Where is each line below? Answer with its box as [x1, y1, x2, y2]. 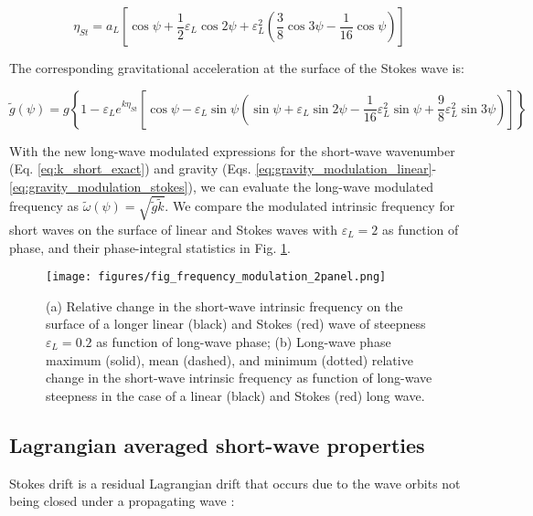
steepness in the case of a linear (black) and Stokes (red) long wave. [46, 385, 425, 405]
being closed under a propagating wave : [9, 491, 235, 511]
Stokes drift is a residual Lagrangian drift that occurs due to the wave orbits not [9, 473, 461, 492]
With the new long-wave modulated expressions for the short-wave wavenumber [9, 141, 455, 160]
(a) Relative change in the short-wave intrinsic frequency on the [46, 296, 403, 315]
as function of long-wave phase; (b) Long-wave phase [96, 332, 391, 351]
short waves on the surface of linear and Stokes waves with [9, 219, 338, 238]
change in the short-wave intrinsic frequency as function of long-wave [46, 368, 432, 387]
